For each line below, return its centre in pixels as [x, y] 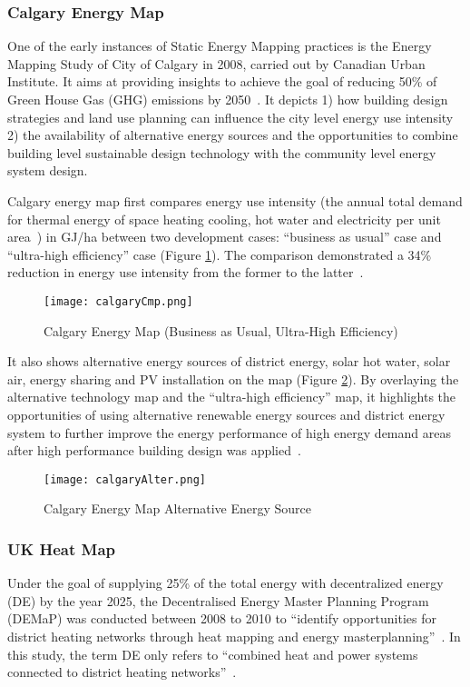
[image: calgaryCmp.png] [118, 301]
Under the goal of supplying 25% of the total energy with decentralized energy [225, 583]
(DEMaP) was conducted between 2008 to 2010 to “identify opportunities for [222, 618]
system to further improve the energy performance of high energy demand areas [229, 432]
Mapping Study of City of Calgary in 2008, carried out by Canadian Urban [216, 63]
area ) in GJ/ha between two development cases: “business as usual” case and [225, 237]
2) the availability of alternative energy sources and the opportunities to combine [233, 135]
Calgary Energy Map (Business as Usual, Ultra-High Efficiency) [221, 330]
